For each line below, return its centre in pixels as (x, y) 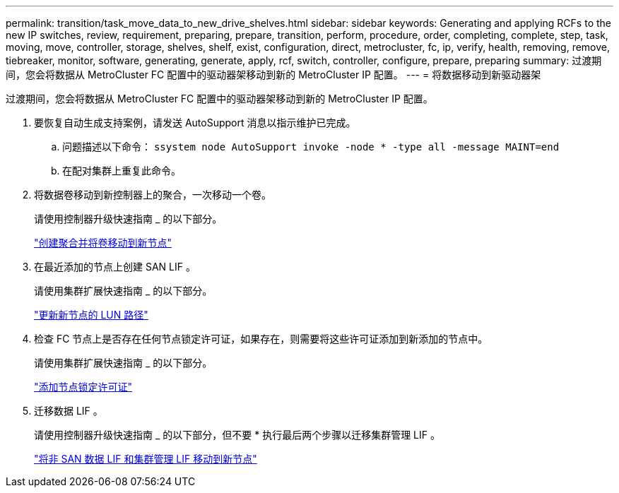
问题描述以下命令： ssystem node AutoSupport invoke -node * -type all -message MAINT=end (311, 147)
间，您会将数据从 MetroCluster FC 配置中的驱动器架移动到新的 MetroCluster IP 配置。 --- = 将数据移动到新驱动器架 (273, 75)
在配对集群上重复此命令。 (122, 171)
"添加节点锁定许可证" (83, 387)
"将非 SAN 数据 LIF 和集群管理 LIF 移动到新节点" (146, 459)
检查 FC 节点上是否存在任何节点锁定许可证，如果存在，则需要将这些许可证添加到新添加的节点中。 (261, 339)
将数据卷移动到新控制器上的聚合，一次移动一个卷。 (153, 195)
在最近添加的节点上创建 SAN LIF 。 (115, 267)
